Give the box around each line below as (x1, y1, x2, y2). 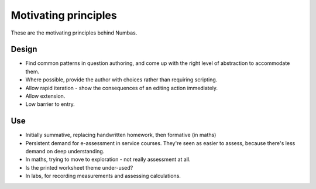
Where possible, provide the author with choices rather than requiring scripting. (25, 76, 218, 83)
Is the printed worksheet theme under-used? (25, 164, 133, 171)
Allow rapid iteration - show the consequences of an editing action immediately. (25, 84, 218, 91)
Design (11, 44, 37, 54)
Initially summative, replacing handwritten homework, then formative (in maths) (25, 132, 217, 139)
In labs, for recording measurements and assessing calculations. (25, 173, 181, 180)
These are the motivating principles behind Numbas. (11, 29, 138, 36)
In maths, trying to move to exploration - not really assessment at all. (25, 156, 191, 163)
